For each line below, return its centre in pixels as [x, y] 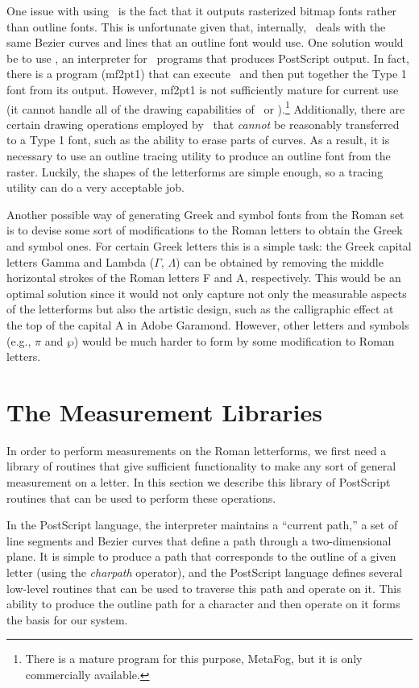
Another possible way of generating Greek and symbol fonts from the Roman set [205, 214]
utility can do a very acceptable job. [95, 187]
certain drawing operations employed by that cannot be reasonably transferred [203, 124]
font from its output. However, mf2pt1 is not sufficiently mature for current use [203, 89]
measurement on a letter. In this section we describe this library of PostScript [199, 482]
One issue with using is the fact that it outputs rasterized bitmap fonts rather [202, 10]
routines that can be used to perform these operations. [141, 497]
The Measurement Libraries [165, 411]
